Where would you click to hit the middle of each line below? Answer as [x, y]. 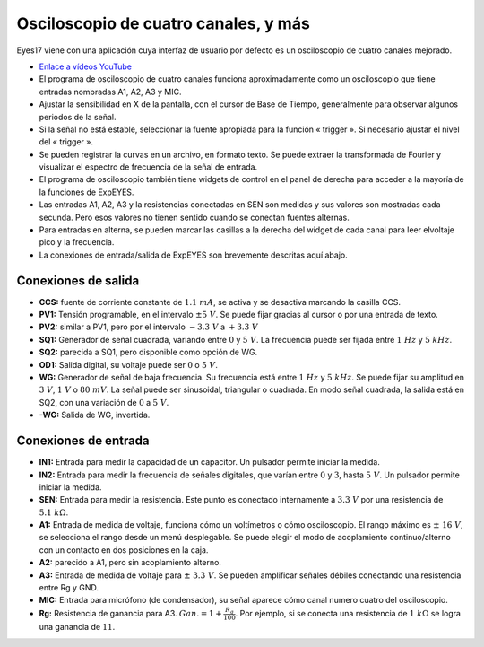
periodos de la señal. [78, 117]
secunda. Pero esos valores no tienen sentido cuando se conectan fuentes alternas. [194, 217]
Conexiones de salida [78, 280]
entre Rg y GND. [69, 588]
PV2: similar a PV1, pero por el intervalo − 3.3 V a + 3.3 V [149, 327]
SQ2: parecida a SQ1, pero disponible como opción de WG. [148, 352]
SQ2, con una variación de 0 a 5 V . [104, 402]
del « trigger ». [66, 142]
